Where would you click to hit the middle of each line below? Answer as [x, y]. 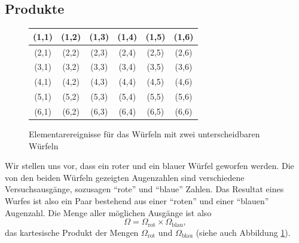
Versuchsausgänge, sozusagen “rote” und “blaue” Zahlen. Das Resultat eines [144, 189]
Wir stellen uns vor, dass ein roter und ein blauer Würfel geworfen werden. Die [149, 166]
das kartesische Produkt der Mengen [72, 232]
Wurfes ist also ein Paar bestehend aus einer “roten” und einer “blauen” [137, 200]
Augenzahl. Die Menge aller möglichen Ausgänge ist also [108, 212]
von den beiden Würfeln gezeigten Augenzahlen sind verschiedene [125, 177]
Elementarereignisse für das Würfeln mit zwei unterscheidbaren [144, 134]
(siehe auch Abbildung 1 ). [243, 232]
